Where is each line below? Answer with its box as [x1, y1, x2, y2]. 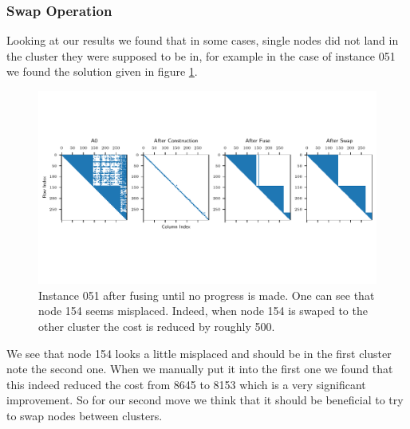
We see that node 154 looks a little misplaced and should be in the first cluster [6, 344, 392, 361]
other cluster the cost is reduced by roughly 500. [38, 318, 275, 334]
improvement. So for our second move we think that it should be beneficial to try [6, 392, 404, 408]
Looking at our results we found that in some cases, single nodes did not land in [6, 32, 399, 49]
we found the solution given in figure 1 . [6, 63, 198, 80]
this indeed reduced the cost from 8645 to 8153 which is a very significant [6, 376, 366, 392]
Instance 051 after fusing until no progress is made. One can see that [38, 286, 375, 303]
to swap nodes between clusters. [6, 407, 163, 423]
